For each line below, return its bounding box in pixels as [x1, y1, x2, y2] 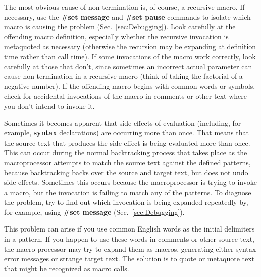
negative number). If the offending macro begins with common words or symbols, [4, 80, 255, 91]
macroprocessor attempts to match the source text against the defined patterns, [4, 157, 251, 167]
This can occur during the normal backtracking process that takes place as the [4, 147, 247, 158]
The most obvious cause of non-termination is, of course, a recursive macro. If [4, 2, 245, 12]
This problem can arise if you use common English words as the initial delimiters [4, 223, 255, 234]
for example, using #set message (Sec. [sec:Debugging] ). [4, 206, 185, 217]
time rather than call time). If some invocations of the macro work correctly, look [4, 51, 256, 61]
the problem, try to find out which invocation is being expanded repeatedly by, [4, 197, 248, 207]
